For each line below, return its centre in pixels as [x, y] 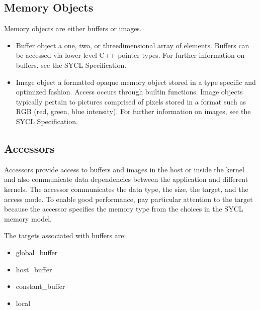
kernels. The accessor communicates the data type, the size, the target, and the [126, 189]
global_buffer [37, 252]
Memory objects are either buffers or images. [73, 28]
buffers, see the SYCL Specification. [71, 65]
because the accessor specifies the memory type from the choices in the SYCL [124, 209]
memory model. [28, 218]
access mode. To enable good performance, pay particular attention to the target [128, 199]
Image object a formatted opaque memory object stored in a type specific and [136, 82]
